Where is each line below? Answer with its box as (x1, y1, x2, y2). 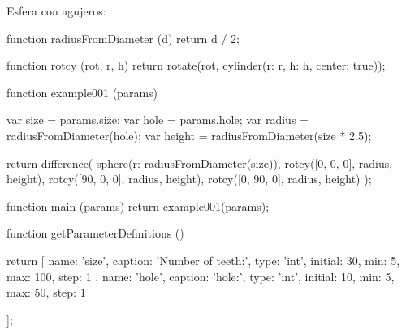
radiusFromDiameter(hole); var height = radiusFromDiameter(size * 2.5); (6, 126, 372, 143)
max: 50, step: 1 (6, 284, 86, 301)
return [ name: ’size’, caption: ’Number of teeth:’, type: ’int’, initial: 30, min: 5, (6, 251, 400, 268)
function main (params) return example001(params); (6, 197, 270, 214)
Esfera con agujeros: (6, 2, 106, 19)
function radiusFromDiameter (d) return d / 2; (6, 29, 240, 46)
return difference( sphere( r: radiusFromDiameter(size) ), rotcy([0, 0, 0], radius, (6, 154, 393, 171)
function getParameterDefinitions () (6, 225, 184, 242)
